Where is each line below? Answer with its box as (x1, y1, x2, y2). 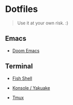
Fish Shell (12, 75, 33, 81)
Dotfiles (5, 3, 38, 15)
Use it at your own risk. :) (17, 20, 69, 26)
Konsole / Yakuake (12, 85, 50, 91)
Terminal (5, 62, 33, 71)
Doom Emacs (12, 47, 39, 53)
